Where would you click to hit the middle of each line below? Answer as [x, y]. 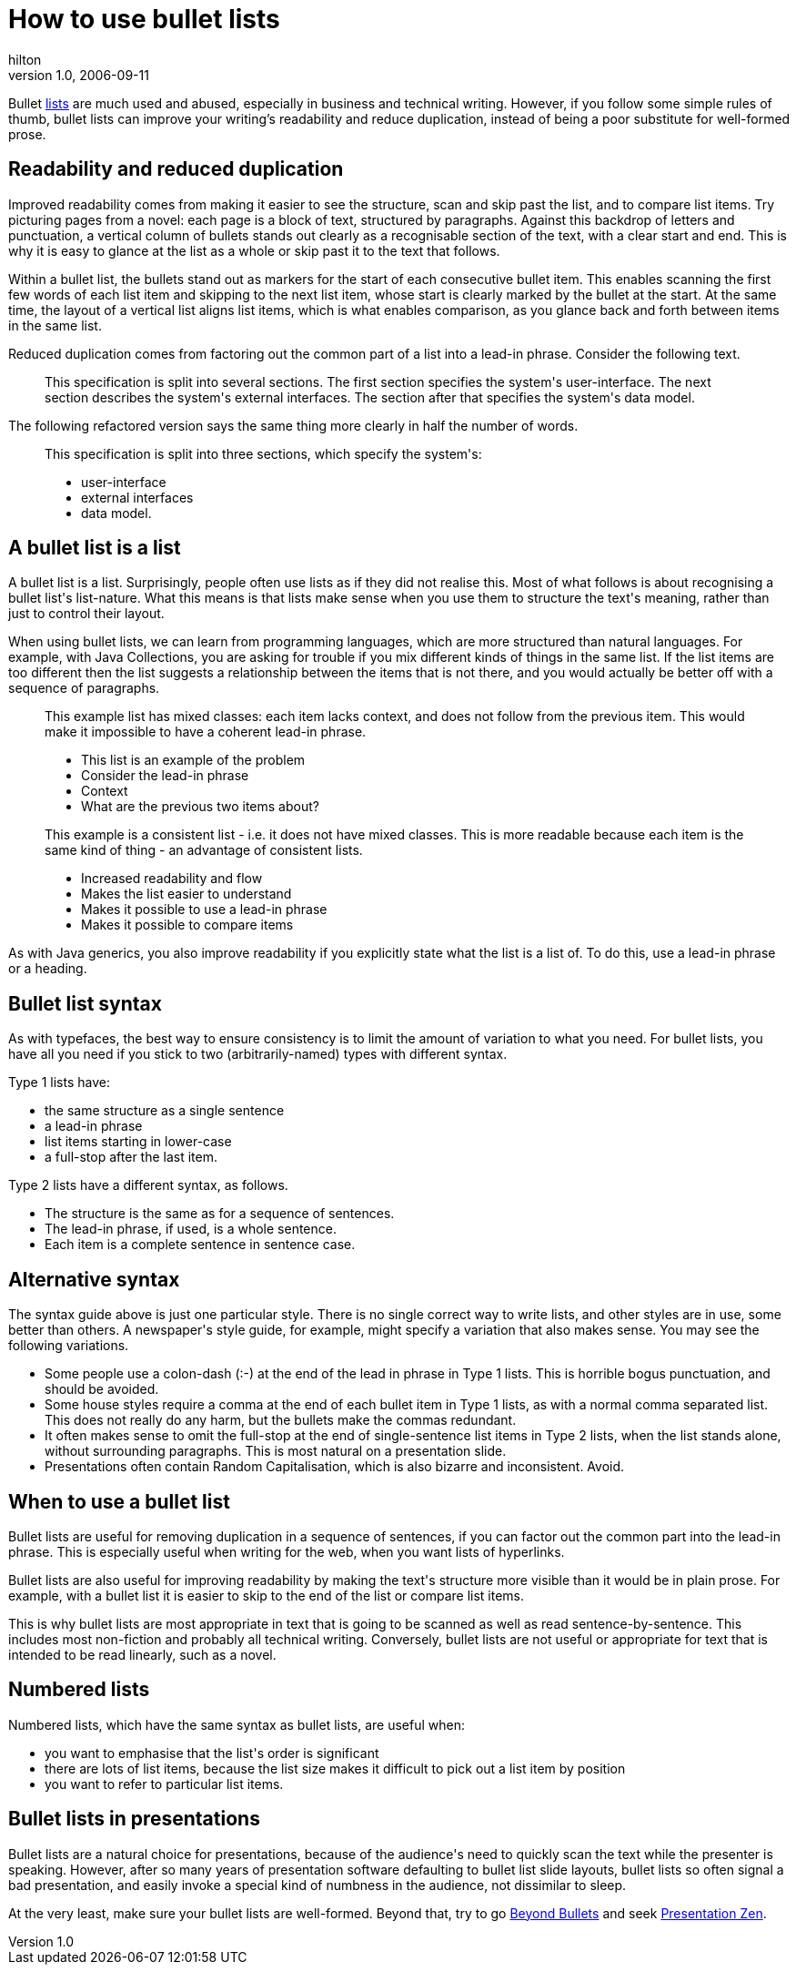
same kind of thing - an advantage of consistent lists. [204, 850]
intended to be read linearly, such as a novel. [142, 1654]
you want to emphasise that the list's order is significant [212, 1753]
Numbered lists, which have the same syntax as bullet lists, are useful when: [237, 1724]
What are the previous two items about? [200, 807]
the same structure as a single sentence [165, 1111]
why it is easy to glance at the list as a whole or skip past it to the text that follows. [254, 250]
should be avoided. [102, 1389]
